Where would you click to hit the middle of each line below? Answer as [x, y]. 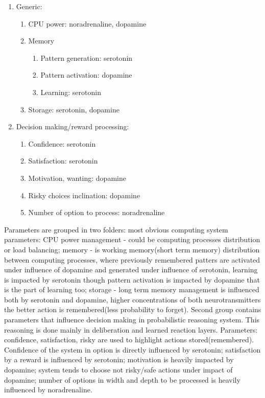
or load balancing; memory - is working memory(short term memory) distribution [132, 249]
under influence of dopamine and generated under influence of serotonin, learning [131, 270]
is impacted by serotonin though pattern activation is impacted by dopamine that [132, 279]
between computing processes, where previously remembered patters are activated [132, 259]
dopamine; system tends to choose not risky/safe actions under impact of [118, 370]
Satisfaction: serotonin [63, 161]
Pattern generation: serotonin [87, 57]
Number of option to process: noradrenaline [97, 212]
